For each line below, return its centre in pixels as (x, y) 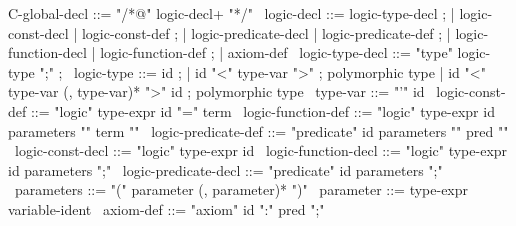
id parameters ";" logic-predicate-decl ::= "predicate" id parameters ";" (225, 169)
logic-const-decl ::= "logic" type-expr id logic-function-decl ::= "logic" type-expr (261, 150)
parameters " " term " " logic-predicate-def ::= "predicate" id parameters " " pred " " (258, 130)
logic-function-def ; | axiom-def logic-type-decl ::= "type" (276, 52)
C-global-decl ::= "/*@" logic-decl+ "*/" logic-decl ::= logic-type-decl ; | (231, 13)
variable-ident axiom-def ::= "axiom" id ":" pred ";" (166, 208)
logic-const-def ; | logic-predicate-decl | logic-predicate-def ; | (266, 32)
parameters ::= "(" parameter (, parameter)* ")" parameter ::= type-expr (241, 189)
